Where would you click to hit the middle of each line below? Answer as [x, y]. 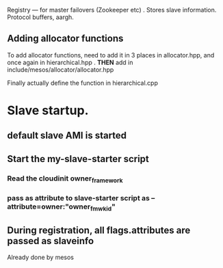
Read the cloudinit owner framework [65, 179]
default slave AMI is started [67, 136]
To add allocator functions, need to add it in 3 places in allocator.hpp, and [111, 55]
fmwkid [101, 209]
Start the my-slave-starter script [78, 159]
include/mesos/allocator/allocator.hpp [61, 69]
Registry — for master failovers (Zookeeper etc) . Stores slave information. [112, 10]
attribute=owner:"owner [49, 206]
